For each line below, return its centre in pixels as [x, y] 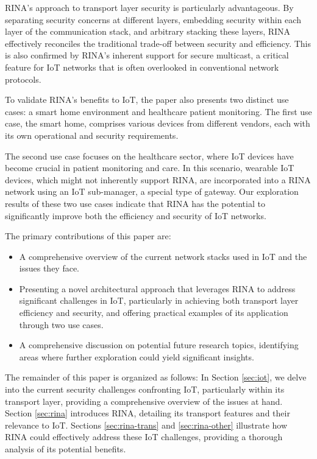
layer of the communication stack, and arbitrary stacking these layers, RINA [148, 31]
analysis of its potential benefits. [66, 449]
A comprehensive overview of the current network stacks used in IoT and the [163, 256]
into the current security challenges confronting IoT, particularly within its [145, 389]
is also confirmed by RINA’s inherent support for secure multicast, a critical [147, 55]
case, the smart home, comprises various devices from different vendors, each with [158, 123]
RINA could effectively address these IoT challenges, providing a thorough [144, 437]
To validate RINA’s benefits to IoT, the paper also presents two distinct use [147, 100]
